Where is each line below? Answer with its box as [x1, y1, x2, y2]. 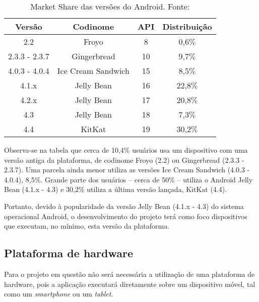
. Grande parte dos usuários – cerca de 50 [40, 174, 169, 184]
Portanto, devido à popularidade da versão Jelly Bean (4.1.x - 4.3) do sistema [4, 200, 244, 211]
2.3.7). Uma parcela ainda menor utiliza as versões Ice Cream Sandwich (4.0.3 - [4, 164, 250, 175]
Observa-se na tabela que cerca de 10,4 [4, 145, 124, 155]
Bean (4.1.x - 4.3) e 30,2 [4, 184, 79, 194]
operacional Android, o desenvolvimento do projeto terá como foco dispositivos [4, 211, 247, 221]
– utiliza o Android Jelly [177, 174, 253, 184]
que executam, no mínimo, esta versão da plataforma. [4, 221, 170, 231]
